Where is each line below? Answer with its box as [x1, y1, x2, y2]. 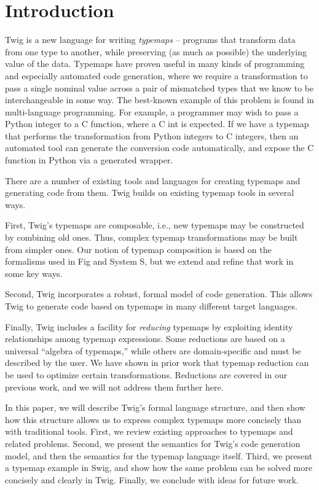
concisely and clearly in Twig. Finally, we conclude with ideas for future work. [5, 473, 299, 486]
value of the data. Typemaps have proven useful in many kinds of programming [5, 57, 305, 70]
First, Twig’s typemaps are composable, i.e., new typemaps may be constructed [5, 219, 304, 231]
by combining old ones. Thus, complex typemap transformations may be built [5, 231, 298, 244]
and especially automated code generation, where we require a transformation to [5, 69, 308, 82]
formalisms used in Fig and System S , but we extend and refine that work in [5, 255, 294, 268]
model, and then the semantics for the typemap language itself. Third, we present [5, 449, 313, 462]
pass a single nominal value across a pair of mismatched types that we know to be [5, 81, 314, 94]
